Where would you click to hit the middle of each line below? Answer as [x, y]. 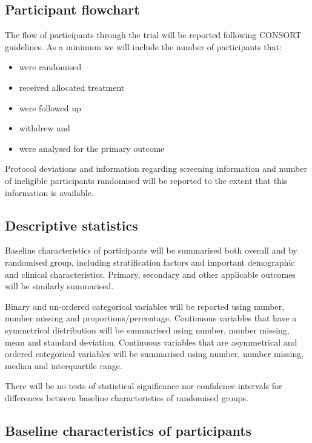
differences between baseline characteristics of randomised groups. [127, 397]
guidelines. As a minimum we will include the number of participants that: [143, 46]
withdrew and [45, 128]
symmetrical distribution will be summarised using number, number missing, [147, 330]
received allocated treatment [72, 87]
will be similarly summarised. [59, 286]
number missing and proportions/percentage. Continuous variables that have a [151, 318]
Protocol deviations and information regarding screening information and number [156, 169]
